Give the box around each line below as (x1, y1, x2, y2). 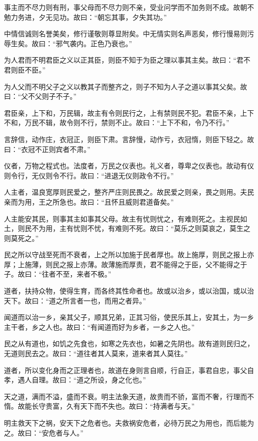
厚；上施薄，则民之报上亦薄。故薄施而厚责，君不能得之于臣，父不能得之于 (4, 259, 247, 269)
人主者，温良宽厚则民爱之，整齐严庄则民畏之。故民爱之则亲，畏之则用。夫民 (4, 187, 254, 197)
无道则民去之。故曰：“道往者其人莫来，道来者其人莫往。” (4, 348, 188, 359)
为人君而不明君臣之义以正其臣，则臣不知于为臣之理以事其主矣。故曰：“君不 (4, 55, 251, 65)
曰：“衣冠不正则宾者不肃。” (4, 144, 91, 154)
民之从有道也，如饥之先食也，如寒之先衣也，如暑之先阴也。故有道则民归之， (4, 338, 254, 349)
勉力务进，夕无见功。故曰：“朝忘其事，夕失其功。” (4, 11, 167, 22)
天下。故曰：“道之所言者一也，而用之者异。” (4, 295, 146, 305)
